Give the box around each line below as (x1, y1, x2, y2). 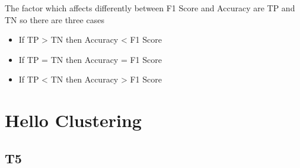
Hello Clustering (5, 108, 142, 132)
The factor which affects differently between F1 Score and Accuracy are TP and (5, 2, 295, 14)
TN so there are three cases (5, 13, 104, 26)
